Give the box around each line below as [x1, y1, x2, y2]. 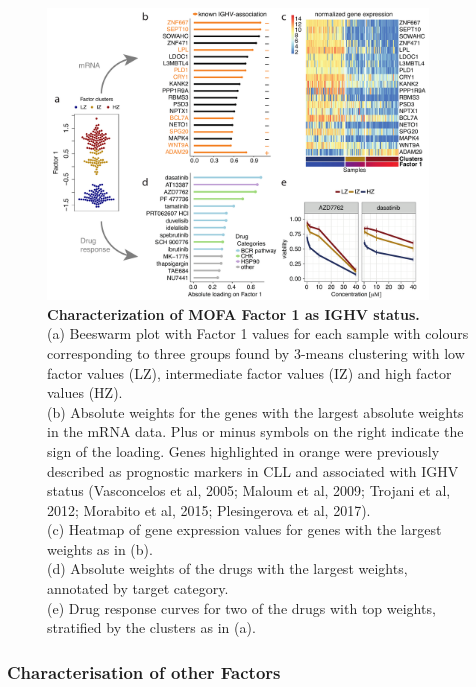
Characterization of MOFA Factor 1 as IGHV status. [47, 303, 420, 324]
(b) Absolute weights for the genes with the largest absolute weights [47, 401, 464, 422]
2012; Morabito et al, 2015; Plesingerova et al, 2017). [47, 499, 371, 520]
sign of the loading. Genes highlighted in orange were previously [47, 440, 440, 461]
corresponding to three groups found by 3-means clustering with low [47, 342, 465, 363]
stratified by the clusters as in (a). [47, 617, 256, 638]
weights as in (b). [47, 538, 153, 559]
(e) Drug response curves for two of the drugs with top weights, [47, 597, 436, 618]
